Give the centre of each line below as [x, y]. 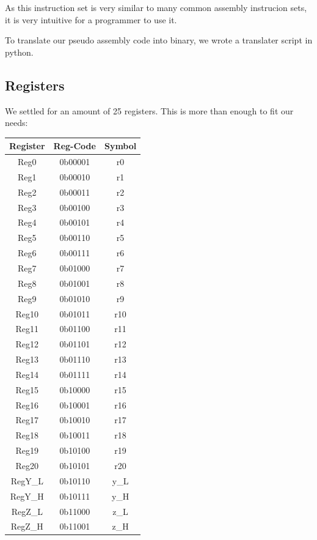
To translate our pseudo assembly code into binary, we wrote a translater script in [159, 40]
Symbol [120, 146]
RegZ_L [27, 511]
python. [19, 52]
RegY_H [27, 496]
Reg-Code [75, 146]
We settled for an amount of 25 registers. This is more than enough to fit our [149, 110]
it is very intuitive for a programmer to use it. [91, 19]
